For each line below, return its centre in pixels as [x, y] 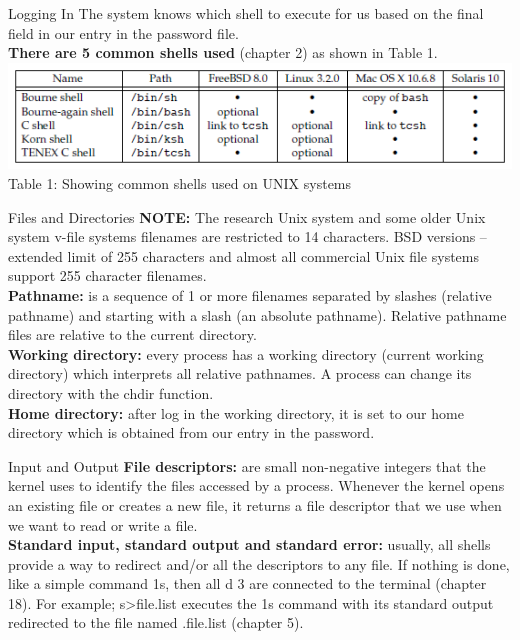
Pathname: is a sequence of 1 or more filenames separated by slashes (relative [250, 294]
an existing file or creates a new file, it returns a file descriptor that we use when [255, 504]
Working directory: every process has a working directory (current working [246, 353]
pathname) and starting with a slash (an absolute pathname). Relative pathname [257, 314]
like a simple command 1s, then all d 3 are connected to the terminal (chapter [247, 583]
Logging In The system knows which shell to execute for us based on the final [246, 13]
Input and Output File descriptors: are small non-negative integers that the [247, 465]
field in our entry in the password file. [123, 32]
